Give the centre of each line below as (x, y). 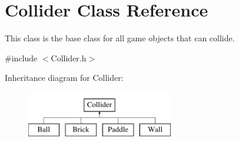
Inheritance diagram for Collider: (64, 78)
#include (21, 58)
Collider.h (69, 58)
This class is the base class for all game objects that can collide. (120, 38)
